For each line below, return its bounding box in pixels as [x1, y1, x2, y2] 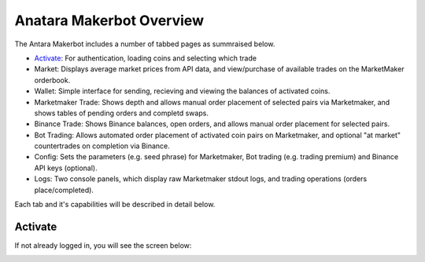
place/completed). [34, 185, 94, 195]
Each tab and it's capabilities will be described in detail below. [14, 200, 216, 209]
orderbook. [34, 75, 71, 85]
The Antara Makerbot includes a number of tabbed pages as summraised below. [14, 39, 275, 49]
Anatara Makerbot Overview [14, 12, 205, 29]
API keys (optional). [34, 163, 98, 173]
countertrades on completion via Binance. [34, 141, 170, 151]
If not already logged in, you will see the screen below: [14, 240, 192, 250]
